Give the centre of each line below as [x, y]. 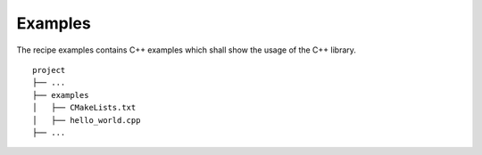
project [49, 70]
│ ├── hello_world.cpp [87, 120]
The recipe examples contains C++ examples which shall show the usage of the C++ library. [187, 50]
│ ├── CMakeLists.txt [84, 108]
